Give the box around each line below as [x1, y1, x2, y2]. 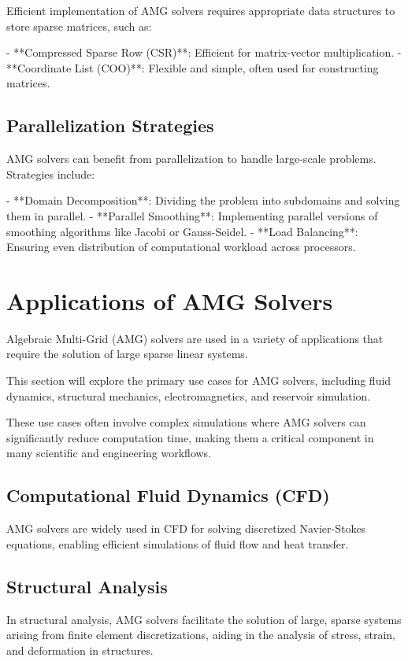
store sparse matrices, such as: [6, 17, 152, 34]
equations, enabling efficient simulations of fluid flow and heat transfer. [6, 535, 349, 552]
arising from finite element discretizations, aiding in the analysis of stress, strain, [6, 626, 396, 643]
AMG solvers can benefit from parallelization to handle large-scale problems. [6, 150, 376, 167]
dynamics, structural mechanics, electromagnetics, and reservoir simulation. [6, 387, 371, 404]
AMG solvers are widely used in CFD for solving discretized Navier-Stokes [6, 520, 366, 537]
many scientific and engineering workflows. [6, 445, 212, 461]
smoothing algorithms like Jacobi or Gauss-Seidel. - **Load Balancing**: [6, 223, 358, 239]
